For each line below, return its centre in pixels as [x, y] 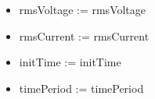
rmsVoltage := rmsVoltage [83, 9]
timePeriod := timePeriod [81, 88]
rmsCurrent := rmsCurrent [84, 35]
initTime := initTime [70, 62]
